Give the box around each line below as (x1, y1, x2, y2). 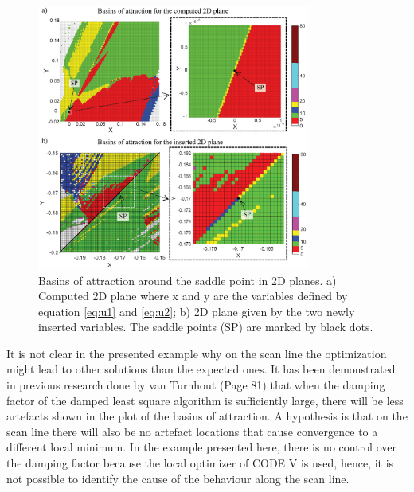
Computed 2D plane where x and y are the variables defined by (38, 287, 348, 304)
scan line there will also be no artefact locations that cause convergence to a (6, 423, 378, 439)
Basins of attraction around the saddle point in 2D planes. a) (38, 271, 337, 288)
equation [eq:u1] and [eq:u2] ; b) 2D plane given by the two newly (38, 303, 355, 319)
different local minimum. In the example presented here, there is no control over (6, 439, 396, 455)
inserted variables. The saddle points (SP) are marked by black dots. (38, 318, 373, 335)
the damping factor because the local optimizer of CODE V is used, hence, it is (6, 455, 394, 471)
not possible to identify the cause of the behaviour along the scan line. (6, 470, 350, 486)
